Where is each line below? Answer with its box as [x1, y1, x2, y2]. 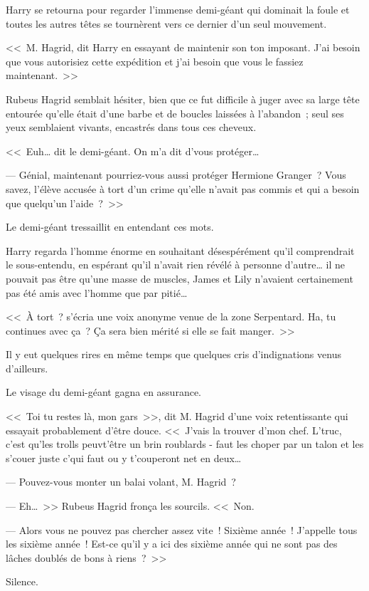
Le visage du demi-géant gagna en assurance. [6, 385, 201, 399]
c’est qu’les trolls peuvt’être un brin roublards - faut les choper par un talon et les [6, 436, 364, 451]
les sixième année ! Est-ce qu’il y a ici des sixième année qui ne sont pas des [6, 536, 338, 551]
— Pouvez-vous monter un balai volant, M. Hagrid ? [6, 474, 236, 489]
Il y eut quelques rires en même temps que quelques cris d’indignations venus [6, 347, 341, 362]
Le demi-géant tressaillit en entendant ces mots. [6, 219, 214, 234]
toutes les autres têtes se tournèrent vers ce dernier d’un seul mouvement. [6, 16, 327, 31]
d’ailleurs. [6, 360, 48, 375]
